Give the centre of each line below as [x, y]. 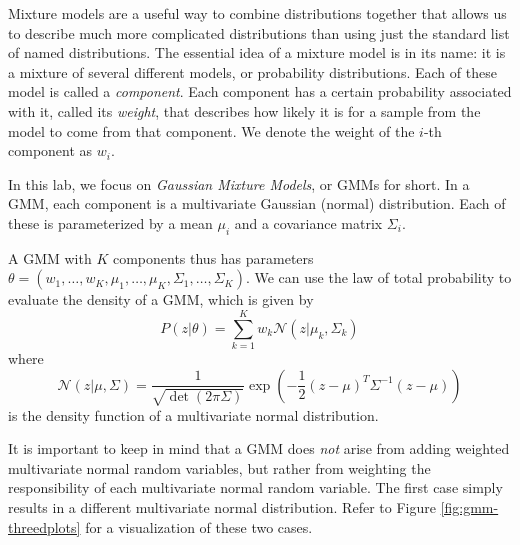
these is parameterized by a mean [110, 222]
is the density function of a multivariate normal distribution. [193, 414]
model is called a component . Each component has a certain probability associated [260, 91]
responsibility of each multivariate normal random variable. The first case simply [255, 487]
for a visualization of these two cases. [199, 526]
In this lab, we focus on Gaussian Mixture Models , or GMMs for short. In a [239, 183]
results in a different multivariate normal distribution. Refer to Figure [222, 507]
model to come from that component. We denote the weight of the [211, 130]
